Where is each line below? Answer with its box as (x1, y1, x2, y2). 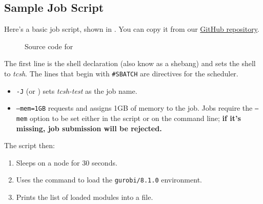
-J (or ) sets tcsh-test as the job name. (16, 85, 137, 96)
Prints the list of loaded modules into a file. (16, 192, 153, 202)
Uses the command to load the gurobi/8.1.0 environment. (16, 174, 202, 185)
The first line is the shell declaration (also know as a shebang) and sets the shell (4, 58, 256, 69)
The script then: (4, 140, 55, 151)
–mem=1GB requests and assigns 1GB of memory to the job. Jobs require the (16, 103, 253, 113)
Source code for (25, 40, 73, 51)
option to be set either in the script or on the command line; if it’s (29, 112, 241, 123)
